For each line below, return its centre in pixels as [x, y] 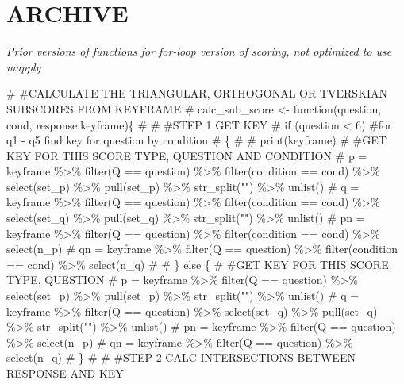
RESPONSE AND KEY [65, 373]
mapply [24, 66]
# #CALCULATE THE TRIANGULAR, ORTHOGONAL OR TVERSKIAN [197, 93]
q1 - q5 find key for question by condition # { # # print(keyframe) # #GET [196, 140]
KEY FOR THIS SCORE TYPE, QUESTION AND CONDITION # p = [187, 155]
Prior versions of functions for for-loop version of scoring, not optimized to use [199, 51]
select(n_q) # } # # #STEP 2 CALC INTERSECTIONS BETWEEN [181, 357]
